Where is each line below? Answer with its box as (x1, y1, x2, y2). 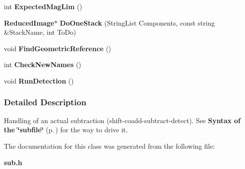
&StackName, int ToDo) (4, 27, 76, 37)
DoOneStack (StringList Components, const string (60, 17, 215, 28)
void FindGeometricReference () (4, 43, 112, 53)
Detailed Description (4, 96, 86, 108)
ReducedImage (4, 17, 54, 28)
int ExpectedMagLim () (4, 1, 82, 11)
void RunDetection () (4, 75, 74, 85)
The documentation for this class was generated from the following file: (4, 141, 215, 151)
